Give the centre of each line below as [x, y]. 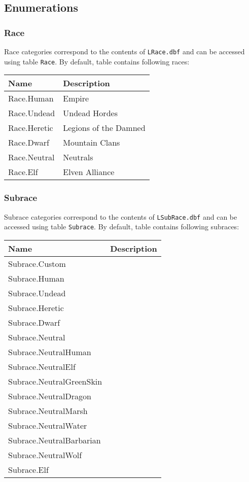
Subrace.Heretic [36, 307]
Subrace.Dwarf [34, 322]
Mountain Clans [92, 143]
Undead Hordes [90, 113]
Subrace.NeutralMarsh [48, 410]
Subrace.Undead [37, 293]
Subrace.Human [36, 278]
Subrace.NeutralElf [42, 366]
